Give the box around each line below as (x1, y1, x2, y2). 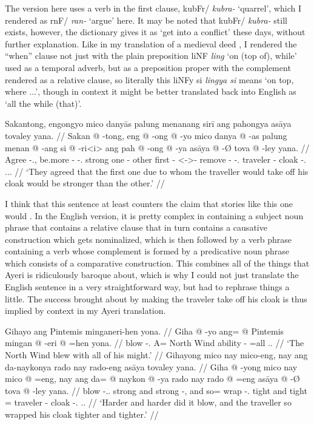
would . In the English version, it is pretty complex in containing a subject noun (5, 209, 304, 222)
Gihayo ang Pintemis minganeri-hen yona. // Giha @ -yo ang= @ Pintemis (5, 324, 284, 337)
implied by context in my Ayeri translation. (5, 304, 166, 317)
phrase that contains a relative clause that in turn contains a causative (5, 221, 267, 234)
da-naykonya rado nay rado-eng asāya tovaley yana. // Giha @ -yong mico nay (5, 360, 298, 373)
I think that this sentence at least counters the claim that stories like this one (5, 197, 293, 209)
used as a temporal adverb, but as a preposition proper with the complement (5, 61, 291, 73)
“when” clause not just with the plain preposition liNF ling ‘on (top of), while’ (5, 49, 297, 62)
